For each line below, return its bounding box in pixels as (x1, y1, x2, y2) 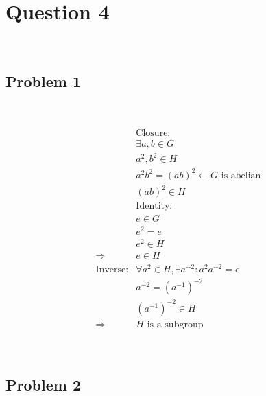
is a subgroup (147, 319, 204, 329)
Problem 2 (5, 373, 81, 395)
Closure (136, 128, 168, 138)
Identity (136, 201, 170, 211)
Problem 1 (5, 71, 81, 92)
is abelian (221, 170, 261, 180)
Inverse (95, 264, 126, 275)
